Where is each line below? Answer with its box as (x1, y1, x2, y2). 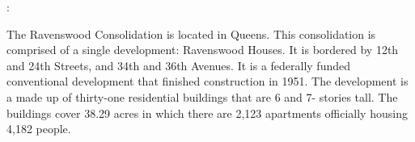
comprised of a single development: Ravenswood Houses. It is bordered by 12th (6, 41, 399, 58)
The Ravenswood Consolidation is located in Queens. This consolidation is (6, 25, 376, 42)
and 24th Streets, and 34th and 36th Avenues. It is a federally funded (6, 56, 351, 73)
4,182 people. (6, 120, 71, 137)
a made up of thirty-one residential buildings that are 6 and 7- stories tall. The (6, 88, 398, 105)
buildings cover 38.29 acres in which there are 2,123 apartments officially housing (6, 104, 408, 121)
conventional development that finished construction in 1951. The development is (6, 73, 409, 90)
